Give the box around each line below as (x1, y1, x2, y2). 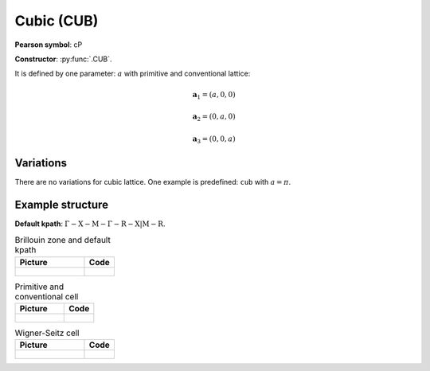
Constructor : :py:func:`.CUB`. (14, 54, 112, 64)
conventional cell (14, 291, 79, 302)
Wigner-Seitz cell (14, 327, 80, 338)
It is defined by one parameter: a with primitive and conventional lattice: (14, 68, 251, 79)
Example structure (14, 197, 109, 211)
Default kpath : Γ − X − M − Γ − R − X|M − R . (14, 219, 166, 228)
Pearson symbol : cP (14, 40, 83, 49)
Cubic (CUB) (14, 12, 99, 29)
